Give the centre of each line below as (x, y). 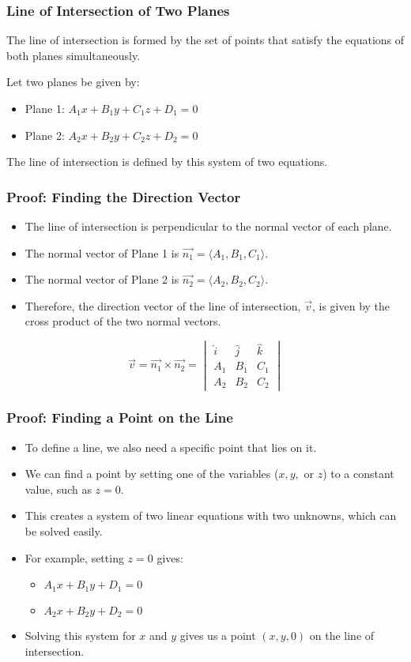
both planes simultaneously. (74, 55)
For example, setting (74, 557)
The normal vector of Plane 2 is (102, 279)
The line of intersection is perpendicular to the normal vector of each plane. (208, 226)
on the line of (342, 636)
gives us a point (218, 636)
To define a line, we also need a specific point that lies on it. (171, 447)
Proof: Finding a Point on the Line (120, 418)
